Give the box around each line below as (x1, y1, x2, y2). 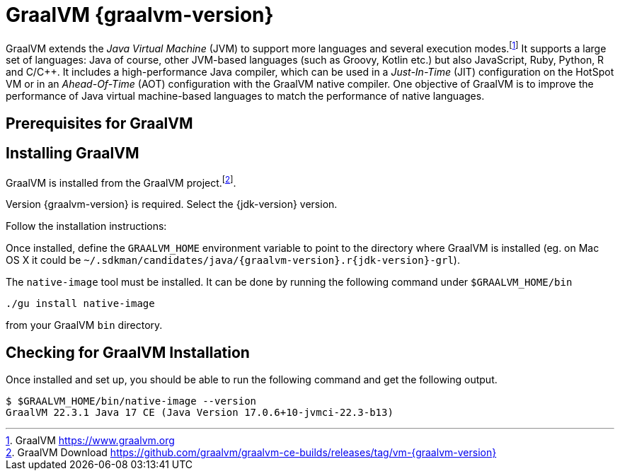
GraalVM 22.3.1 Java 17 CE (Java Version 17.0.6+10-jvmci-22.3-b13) (6, 407, 394, 419)
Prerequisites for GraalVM (6, 114, 193, 132)
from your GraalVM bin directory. (6, 319, 163, 332)
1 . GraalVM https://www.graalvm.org (6, 434, 175, 447)
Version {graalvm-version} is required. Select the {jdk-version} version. (6, 198, 338, 211)
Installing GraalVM (6, 144, 139, 163)
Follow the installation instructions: (6, 220, 167, 233)
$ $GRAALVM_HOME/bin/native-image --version (6, 395, 257, 407)
